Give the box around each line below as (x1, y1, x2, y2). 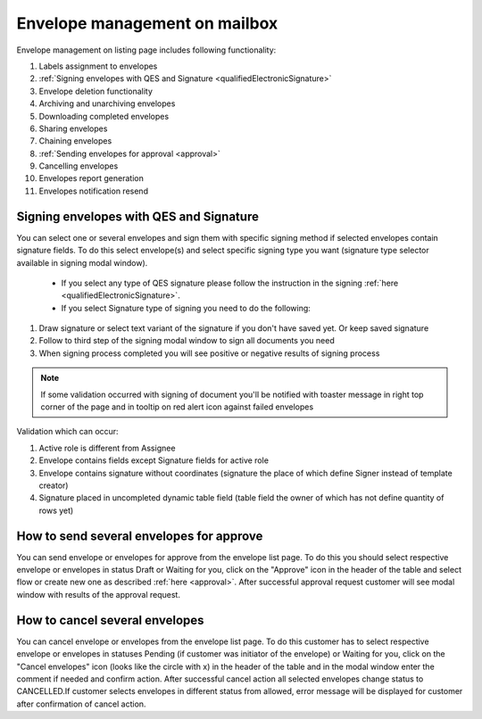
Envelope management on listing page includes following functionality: (16, 45, 277, 55)
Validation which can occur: (16, 426, 120, 437)
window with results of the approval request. (16, 589, 180, 599)
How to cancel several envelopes (16, 612, 204, 628)
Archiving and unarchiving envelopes (38, 98, 176, 109)
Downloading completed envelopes (38, 111, 170, 121)
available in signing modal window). (16, 257, 148, 268)
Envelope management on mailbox (16, 13, 278, 33)
